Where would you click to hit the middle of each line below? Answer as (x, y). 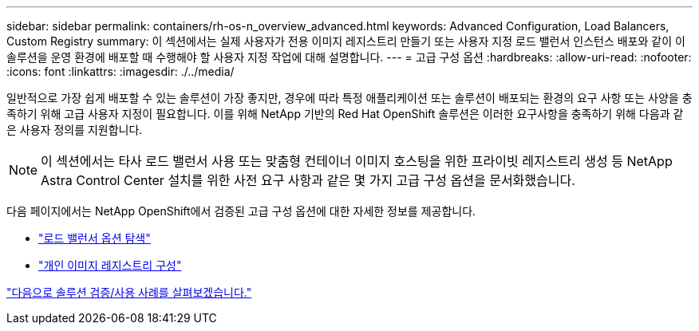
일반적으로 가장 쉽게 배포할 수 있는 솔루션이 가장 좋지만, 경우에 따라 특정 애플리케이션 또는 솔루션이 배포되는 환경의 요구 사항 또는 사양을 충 (349, 98)
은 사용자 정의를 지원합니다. (75, 130)
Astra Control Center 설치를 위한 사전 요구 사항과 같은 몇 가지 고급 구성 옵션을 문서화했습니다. (308, 180)
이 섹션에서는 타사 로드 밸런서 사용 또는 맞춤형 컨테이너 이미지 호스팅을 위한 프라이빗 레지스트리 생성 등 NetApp (357, 161)
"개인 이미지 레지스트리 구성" (110, 265)
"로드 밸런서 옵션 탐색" (95, 238)
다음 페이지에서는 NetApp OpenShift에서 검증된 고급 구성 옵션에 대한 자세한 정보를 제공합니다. (241, 211)
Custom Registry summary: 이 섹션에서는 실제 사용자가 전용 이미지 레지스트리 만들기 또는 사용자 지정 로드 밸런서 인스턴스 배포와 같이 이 (346, 41)
